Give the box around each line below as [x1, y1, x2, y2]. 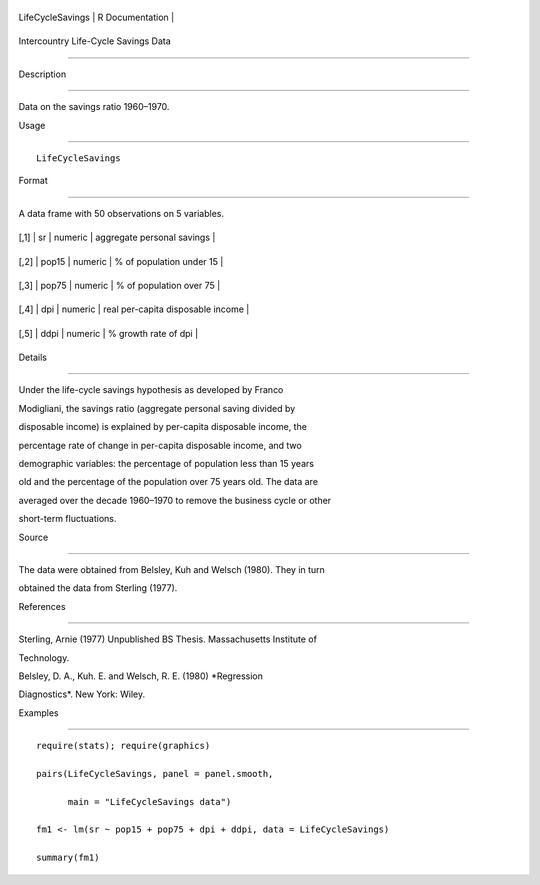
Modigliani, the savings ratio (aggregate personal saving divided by [18, 402, 296, 414]
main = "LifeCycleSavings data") [67, 796, 232, 807]
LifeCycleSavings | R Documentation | [18, 11, 175, 23]
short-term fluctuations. [18, 513, 117, 525]
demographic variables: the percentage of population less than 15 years [18, 458, 315, 470]
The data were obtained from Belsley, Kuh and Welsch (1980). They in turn [18, 563, 325, 575]
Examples [18, 706, 59, 719]
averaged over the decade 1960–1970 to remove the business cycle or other [18, 494, 332, 506]
